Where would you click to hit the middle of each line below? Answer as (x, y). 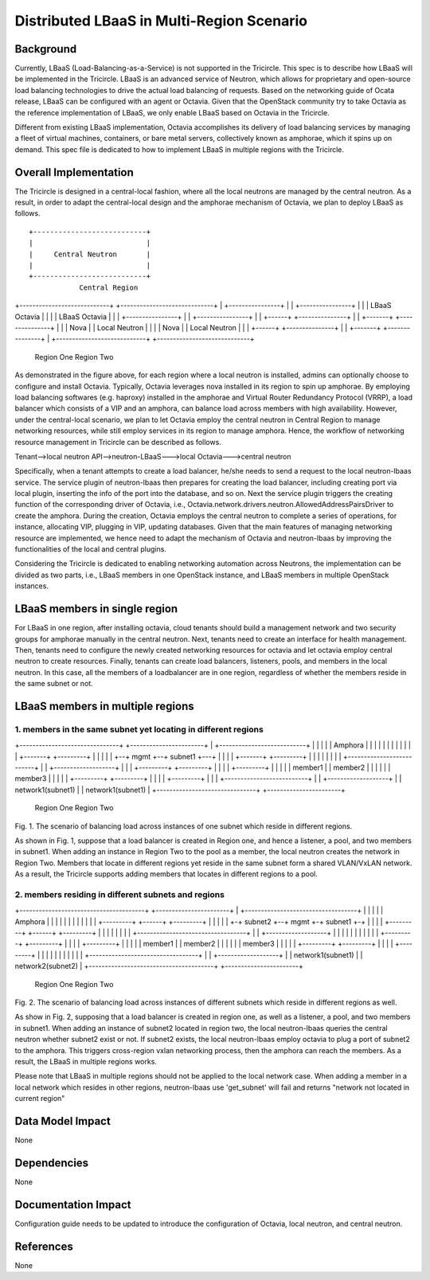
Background (46, 49)
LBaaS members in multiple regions (104, 706)
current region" (40, 1099)
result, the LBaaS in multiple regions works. (86, 1061)
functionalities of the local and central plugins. (91, 549)
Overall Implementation (74, 172)
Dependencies (52, 1163)
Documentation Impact (73, 1205)
